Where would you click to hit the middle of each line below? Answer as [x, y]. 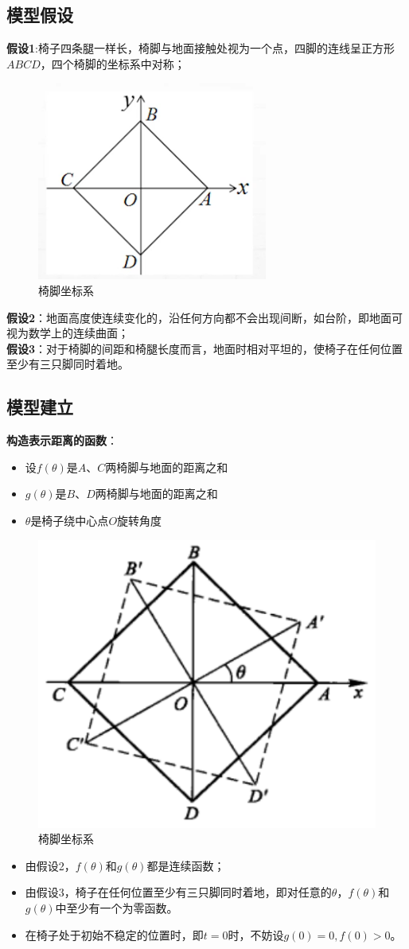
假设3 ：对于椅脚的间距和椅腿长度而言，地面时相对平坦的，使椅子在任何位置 [205, 348]
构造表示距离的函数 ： [62, 440]
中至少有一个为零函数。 [117, 907]
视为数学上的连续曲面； [68, 333]
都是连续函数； [186, 865]
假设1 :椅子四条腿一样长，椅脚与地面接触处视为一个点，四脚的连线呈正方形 [201, 48]
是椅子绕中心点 [70, 520]
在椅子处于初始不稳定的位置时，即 [114, 934]
